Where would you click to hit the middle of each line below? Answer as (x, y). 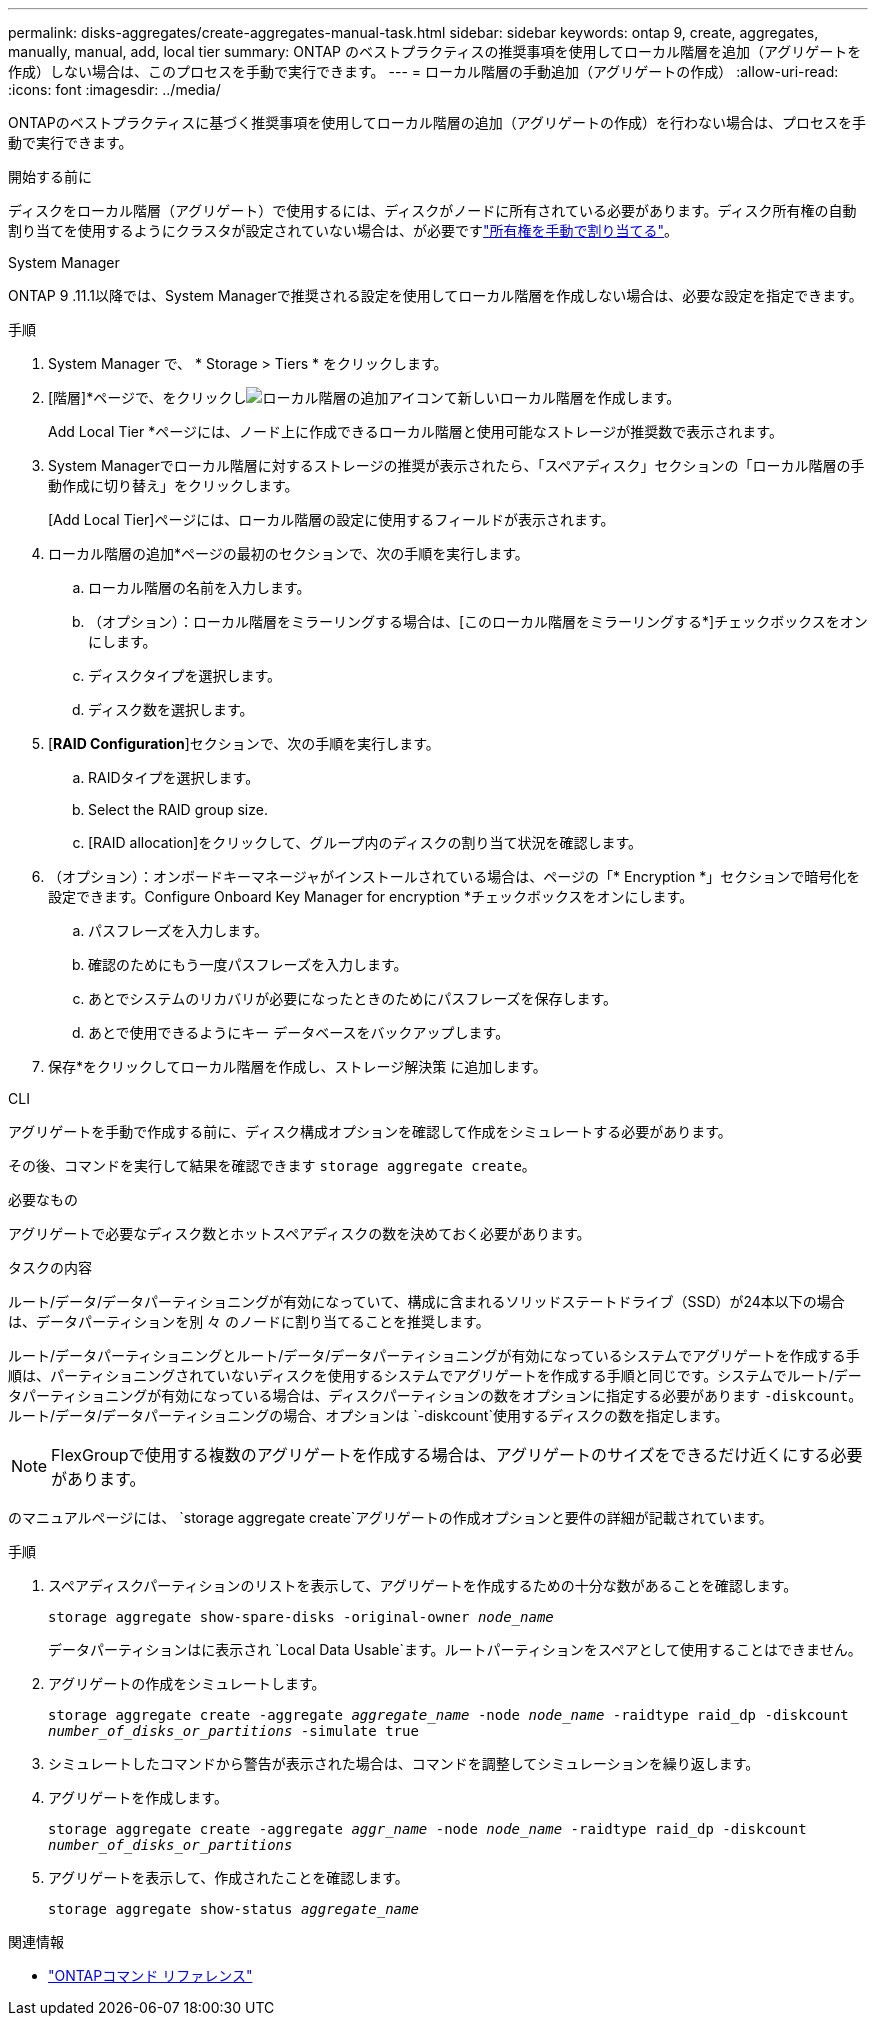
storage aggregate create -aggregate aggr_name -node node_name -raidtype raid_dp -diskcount (427, 1829)
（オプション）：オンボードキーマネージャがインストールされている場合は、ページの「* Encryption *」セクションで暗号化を (454, 876)
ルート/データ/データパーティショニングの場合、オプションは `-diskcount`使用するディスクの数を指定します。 (368, 1415)
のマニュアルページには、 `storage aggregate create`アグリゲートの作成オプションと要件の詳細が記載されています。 (390, 1517)
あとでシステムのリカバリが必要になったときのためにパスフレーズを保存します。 (353, 998)
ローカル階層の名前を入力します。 (199, 587)
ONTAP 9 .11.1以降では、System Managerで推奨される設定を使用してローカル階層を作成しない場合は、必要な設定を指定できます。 (435, 295)
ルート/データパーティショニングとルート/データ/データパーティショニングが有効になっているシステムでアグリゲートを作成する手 (434, 1355)
